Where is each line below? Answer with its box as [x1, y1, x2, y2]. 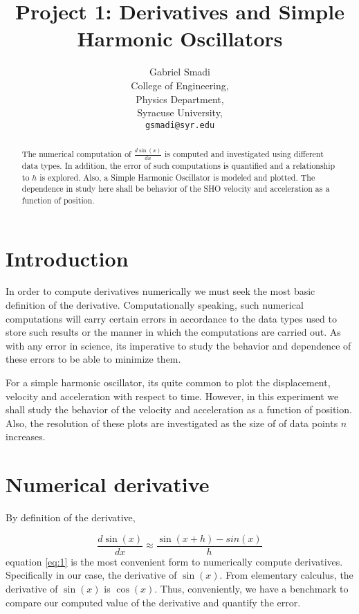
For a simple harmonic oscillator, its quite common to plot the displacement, [6, 375, 331, 390]
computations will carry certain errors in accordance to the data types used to [6, 311, 337, 325]
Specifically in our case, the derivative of [6, 568, 177, 582]
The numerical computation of [21, 147, 131, 159]
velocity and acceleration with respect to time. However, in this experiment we [6, 388, 339, 403]
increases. [6, 429, 46, 444]
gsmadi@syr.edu [145, 120, 215, 130]
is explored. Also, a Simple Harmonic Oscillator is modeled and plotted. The [39, 171, 315, 183]
